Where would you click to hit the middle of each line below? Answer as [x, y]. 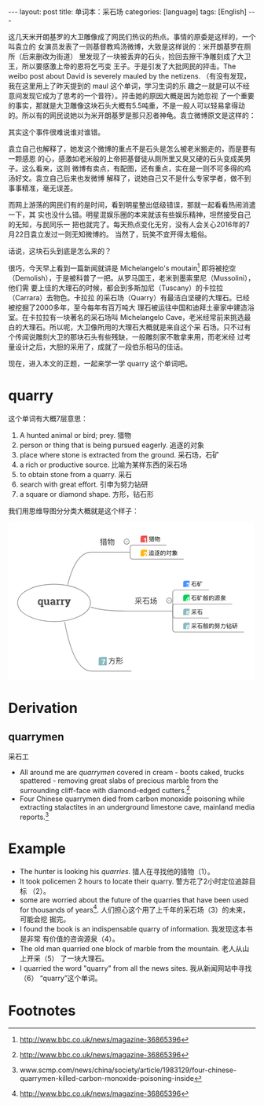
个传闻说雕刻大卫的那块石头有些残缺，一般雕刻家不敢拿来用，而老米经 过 [126, 336]
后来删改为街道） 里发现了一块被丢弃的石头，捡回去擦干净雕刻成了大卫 [136, 56]
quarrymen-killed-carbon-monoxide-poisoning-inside [107, 1078]
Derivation [43, 708]
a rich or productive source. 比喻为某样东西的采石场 [103, 465]
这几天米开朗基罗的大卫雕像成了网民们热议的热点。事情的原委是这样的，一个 [132, 37]
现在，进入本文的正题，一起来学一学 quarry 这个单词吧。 [100, 363]
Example [37, 849]
